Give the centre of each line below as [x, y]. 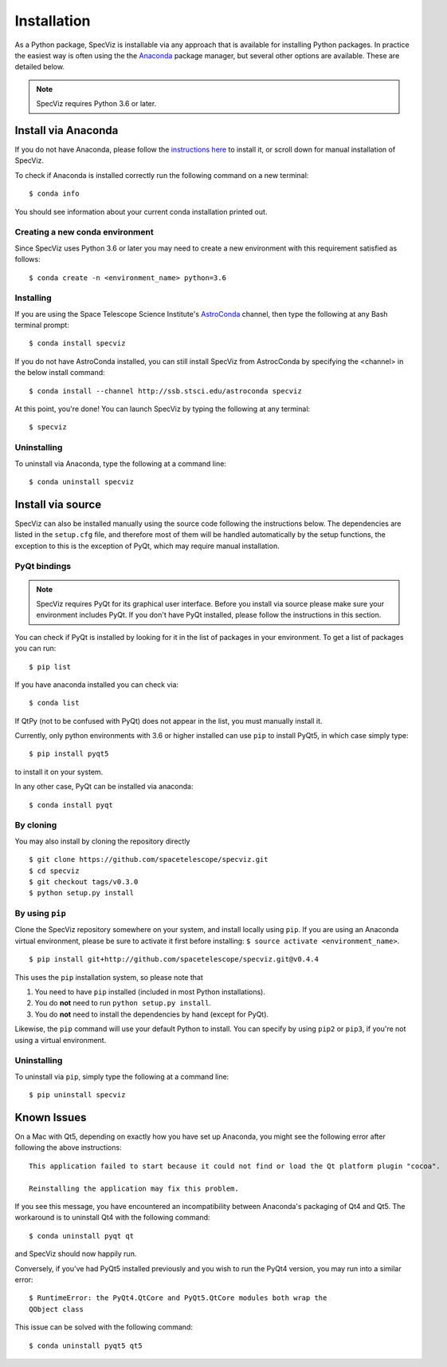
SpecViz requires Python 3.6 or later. [96, 104]
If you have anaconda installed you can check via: [97, 684]
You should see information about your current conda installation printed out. [141, 211]
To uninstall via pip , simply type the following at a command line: [122, 1077]
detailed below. [40, 67]
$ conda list [54, 703]
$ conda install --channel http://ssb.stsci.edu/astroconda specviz [165, 391]
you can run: [35, 648]
